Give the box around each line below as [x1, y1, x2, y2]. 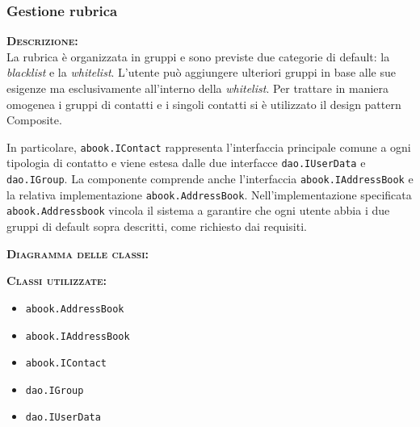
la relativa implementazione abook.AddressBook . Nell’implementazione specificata [6, 186, 412, 203]
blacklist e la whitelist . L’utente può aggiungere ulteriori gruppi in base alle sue [6, 64, 397, 81]
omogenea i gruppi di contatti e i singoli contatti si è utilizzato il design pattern [6, 95, 401, 112]
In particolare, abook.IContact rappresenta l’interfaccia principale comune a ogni [6, 138, 411, 155]
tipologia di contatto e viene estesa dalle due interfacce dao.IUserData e [6, 154, 366, 171]
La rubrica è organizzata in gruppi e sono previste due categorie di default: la [6, 48, 390, 65]
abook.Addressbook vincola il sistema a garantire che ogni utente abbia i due [6, 202, 390, 219]
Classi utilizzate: [6, 272, 107, 289]
